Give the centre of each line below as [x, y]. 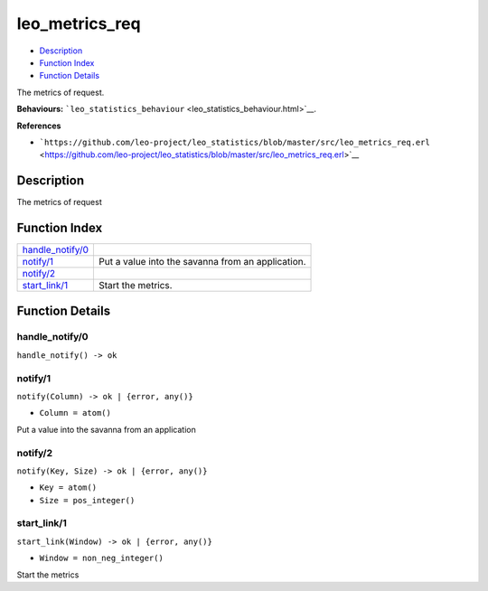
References [39, 126]
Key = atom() [68, 488]
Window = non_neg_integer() [102, 558]
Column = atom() [75, 413]
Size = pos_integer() [87, 500]
